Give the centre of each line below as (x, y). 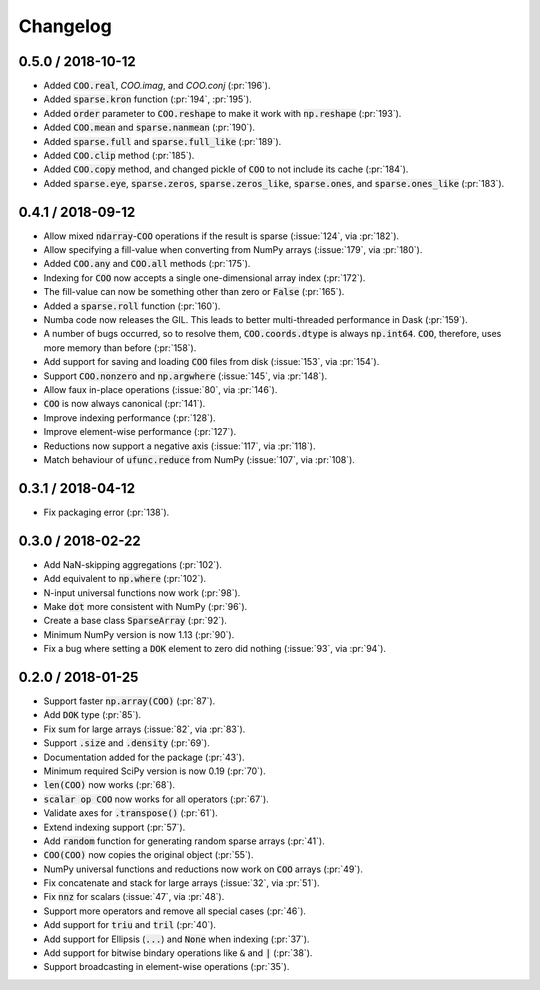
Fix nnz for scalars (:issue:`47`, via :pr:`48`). (134, 897)
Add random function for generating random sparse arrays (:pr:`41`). (184, 841)
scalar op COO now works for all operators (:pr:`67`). (156, 799)
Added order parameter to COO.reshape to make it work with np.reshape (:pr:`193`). (222, 113)
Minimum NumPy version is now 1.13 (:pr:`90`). (139, 634)
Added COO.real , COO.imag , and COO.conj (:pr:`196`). (157, 86)
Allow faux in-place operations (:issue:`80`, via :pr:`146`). (160, 389)
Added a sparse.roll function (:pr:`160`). (132, 306)
